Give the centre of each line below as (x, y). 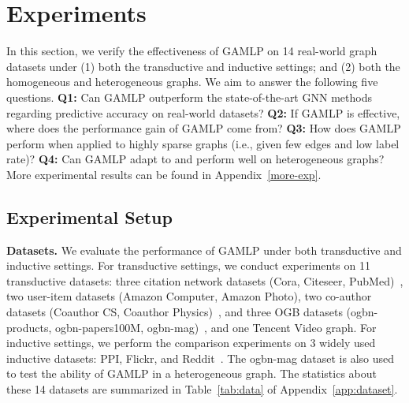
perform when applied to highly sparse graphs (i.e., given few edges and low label (203, 143)
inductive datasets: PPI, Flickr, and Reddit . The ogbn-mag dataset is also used (201, 358)
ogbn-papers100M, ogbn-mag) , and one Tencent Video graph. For (216, 327)
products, (29, 327)
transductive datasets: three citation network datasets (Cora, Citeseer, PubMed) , (205, 280)
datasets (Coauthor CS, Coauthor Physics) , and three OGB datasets (175, 312)
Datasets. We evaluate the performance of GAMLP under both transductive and (204, 250)
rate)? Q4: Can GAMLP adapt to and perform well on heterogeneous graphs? (195, 159)
